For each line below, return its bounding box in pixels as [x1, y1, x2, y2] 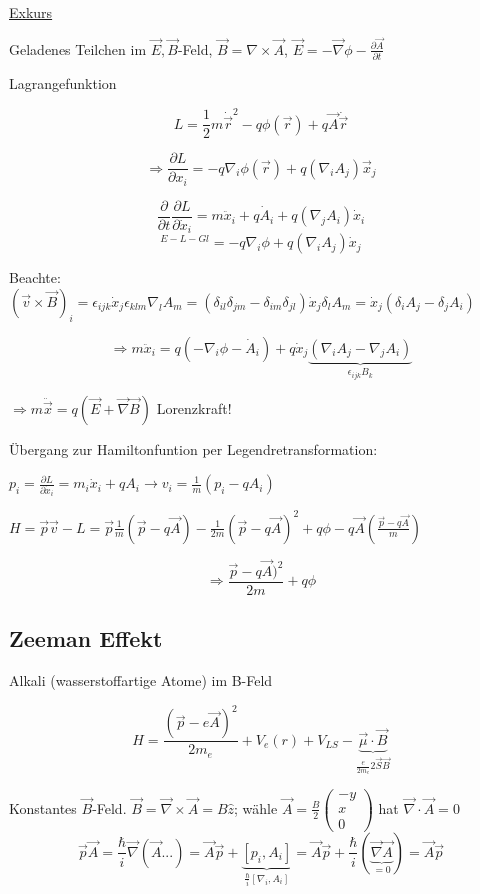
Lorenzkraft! [156, 397, 232, 418]
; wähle [234, 797, 278, 818]
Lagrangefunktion [9, 72, 117, 93]
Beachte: [9, 267, 61, 288]
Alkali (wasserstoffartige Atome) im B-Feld [9, 670, 273, 691]
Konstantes [9, 797, 77, 818]
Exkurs [9, 2, 53, 22]
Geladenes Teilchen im [9, 38, 147, 59]
